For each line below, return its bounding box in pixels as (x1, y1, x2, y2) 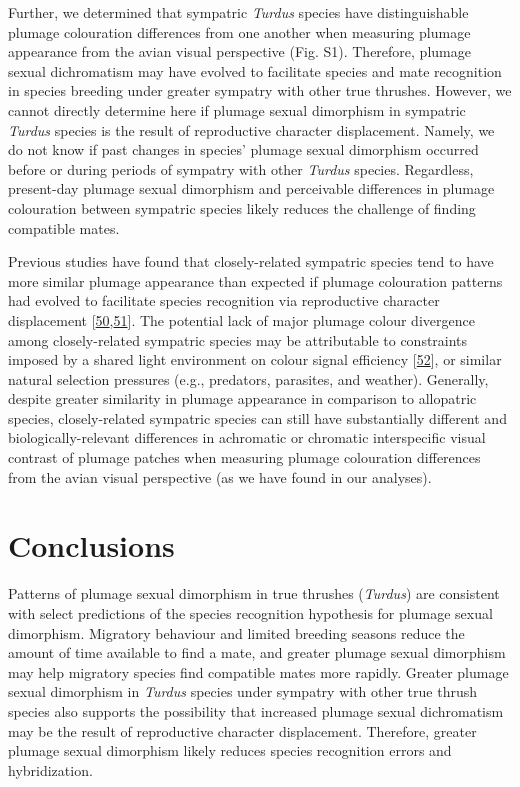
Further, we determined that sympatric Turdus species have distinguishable (8, 2, 469, 22)
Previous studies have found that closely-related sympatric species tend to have (8, 251, 494, 272)
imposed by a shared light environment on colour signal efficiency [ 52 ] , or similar (8, 349, 502, 370)
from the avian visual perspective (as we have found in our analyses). (8, 466, 432, 487)
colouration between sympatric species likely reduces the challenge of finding (8, 197, 476, 218)
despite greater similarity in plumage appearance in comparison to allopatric (8, 388, 477, 409)
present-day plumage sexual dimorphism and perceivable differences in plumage (8, 178, 495, 199)
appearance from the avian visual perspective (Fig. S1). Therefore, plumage (8, 41, 471, 62)
